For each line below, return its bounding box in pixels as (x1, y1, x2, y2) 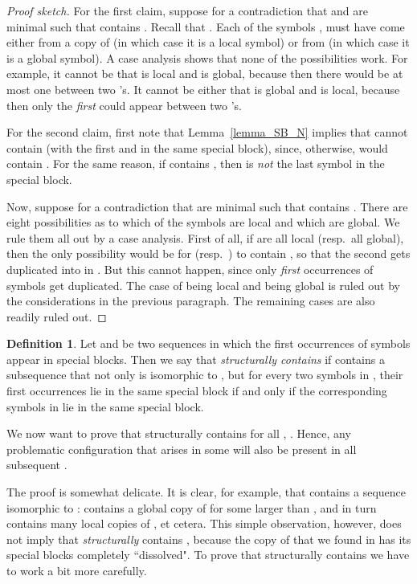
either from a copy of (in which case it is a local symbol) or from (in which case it (6, 34, 410, 51)
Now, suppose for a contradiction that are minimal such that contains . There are (6, 198, 408, 214)
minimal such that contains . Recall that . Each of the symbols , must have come (6, 18, 405, 35)
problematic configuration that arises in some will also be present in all (6, 440, 357, 457)
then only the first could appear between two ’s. (6, 96, 242, 113)
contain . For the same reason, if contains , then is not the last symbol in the (6, 155, 385, 172)
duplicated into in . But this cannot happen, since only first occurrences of (6, 260, 374, 277)
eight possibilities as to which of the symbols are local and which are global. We (6, 214, 400, 231)
